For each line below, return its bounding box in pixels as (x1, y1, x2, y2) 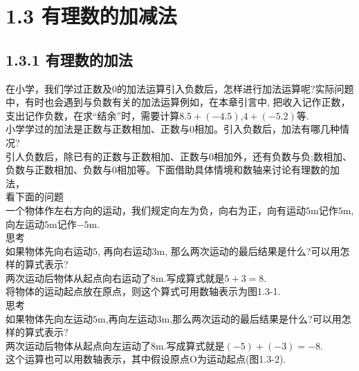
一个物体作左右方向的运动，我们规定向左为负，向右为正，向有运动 (6, 202, 306, 217)
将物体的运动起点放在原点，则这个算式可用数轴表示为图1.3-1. (6, 284, 281, 298)
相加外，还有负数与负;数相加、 (214, 149, 352, 163)
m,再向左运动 (98, 311, 157, 325)
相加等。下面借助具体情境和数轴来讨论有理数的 (117, 162, 330, 177)
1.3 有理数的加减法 (6, 1, 177, 30)
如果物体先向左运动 (6, 311, 93, 325)
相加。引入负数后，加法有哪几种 (194, 122, 340, 136)
